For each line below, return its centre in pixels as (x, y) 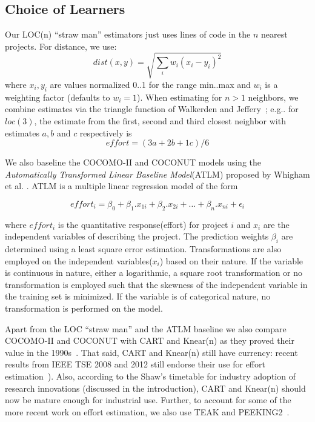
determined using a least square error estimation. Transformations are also (143, 249)
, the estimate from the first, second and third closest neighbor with (160, 120)
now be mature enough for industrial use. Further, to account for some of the (148, 400)
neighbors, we (273, 97)
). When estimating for (180, 97)
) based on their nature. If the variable (231, 260)
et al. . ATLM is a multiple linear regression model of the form (121, 186)
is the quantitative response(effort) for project (143, 224)
